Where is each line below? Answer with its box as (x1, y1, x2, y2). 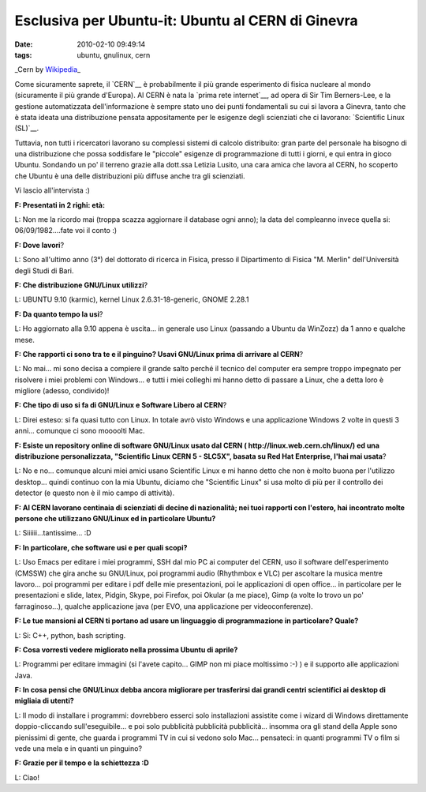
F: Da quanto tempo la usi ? (14, 309, 103, 319)
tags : (14, 50, 32, 59)
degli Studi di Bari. (14, 265, 74, 276)
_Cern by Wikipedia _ (14, 65, 81, 74)
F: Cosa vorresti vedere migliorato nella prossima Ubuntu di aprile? (14, 644, 238, 655)
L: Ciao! (14, 772, 39, 782)
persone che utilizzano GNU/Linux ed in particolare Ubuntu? (14, 514, 216, 523)
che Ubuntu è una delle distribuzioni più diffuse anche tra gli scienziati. (14, 171, 245, 181)
